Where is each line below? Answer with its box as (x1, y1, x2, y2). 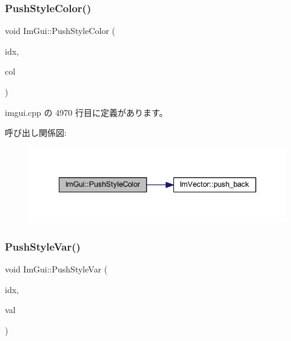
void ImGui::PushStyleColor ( (5, 24, 116, 37)
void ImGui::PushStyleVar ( (5, 263, 108, 275)
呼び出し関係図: (5, 126, 67, 139)
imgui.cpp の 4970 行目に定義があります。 (5, 106, 168, 118)
